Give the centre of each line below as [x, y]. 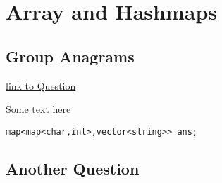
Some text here [38, 109]
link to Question [41, 85]
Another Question [73, 168]
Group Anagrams [70, 56]
